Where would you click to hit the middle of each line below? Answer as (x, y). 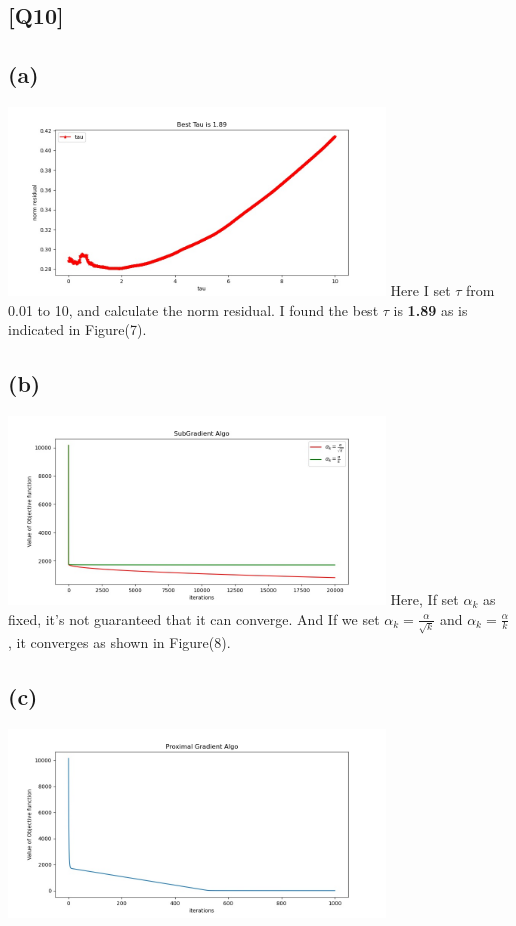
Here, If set (424, 598)
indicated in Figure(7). (77, 329)
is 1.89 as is (430, 309)
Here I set (420, 289)
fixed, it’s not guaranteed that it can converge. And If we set (194, 618)
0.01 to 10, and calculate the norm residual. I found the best (193, 309)
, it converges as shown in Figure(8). (119, 642)
